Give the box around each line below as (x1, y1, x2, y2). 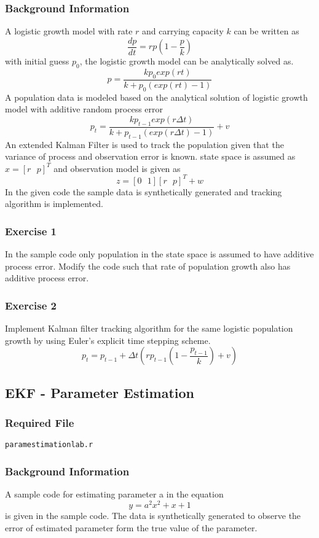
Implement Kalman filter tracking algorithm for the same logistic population (5, 322, 293, 335)
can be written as (234, 25, 299, 37)
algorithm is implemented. (5, 197, 103, 210)
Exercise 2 (5, 297, 57, 313)
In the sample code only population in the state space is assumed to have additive (5, 248, 314, 260)
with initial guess (5, 55, 69, 68)
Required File (5, 415, 74, 431)
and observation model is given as (53, 162, 181, 174)
